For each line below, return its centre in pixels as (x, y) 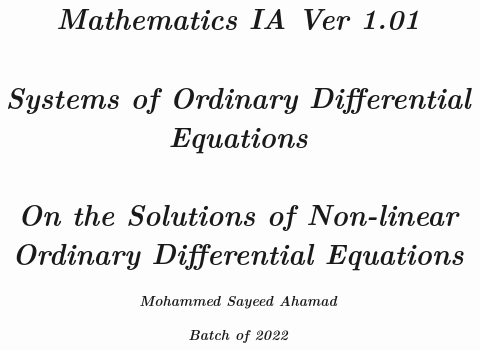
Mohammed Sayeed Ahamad (238, 300)
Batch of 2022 (238, 333)
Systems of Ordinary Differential (238, 96)
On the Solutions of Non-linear (238, 214)
